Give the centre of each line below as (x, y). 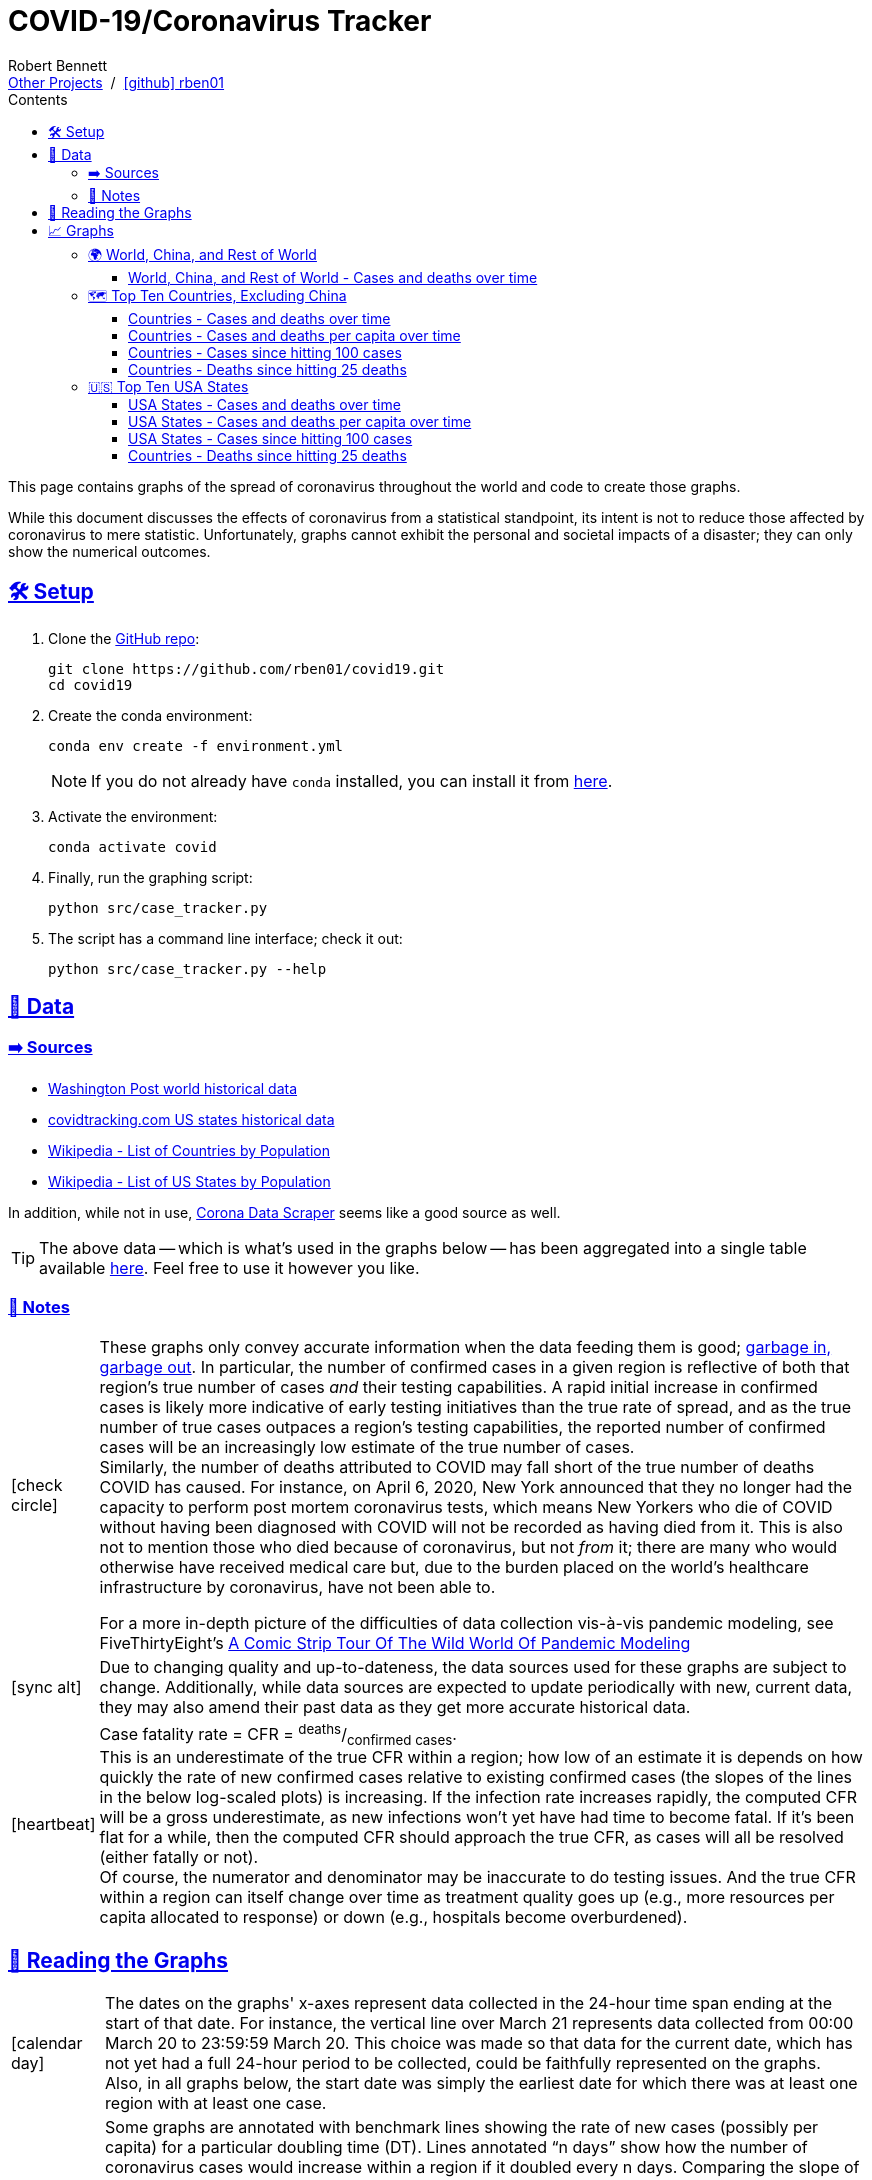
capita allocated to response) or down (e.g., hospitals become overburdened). (393, 1917)
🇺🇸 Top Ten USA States (168, 386)
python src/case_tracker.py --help (187, 968)
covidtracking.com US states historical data (191, 1119)
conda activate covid (132, 846)
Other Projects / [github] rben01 (116, 82)
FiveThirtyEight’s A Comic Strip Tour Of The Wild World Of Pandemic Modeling (395, 1642)
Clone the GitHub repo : (124, 638)
